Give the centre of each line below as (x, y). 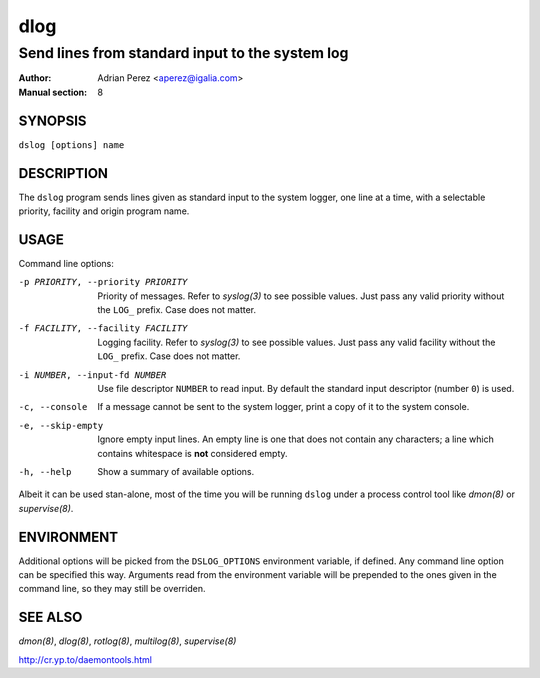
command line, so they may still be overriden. (112, 589)
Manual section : (53, 92)
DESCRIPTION (63, 173)
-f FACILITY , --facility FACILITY (103, 328)
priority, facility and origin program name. (104, 211)
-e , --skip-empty (61, 425)
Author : (35, 78)
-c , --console (53, 407)
